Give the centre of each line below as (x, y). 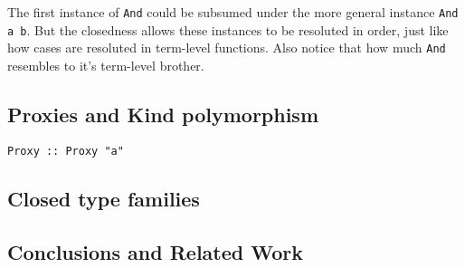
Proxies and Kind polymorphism (163, 114)
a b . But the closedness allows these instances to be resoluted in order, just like (228, 29)
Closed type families (104, 198)
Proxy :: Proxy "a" (66, 151)
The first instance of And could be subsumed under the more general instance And (233, 12)
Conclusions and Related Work (155, 251)
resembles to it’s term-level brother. (106, 65)
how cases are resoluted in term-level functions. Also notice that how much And (227, 48)
